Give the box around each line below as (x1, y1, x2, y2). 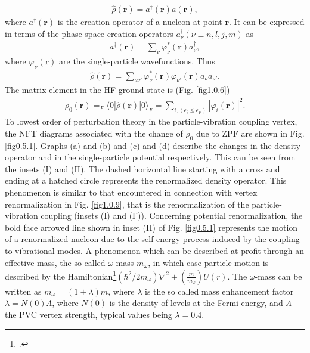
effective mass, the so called (5, 256, 106, 268)
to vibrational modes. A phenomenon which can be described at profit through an (5, 244, 305, 257)
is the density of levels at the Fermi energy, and (109, 296, 283, 309)
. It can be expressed (229, 16, 305, 28)
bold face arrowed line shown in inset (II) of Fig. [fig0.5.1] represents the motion (5, 221, 298, 233)
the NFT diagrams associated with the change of (5, 126, 183, 139)
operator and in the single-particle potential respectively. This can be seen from (5, 151, 296, 163)
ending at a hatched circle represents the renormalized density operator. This (5, 174, 287, 187)
